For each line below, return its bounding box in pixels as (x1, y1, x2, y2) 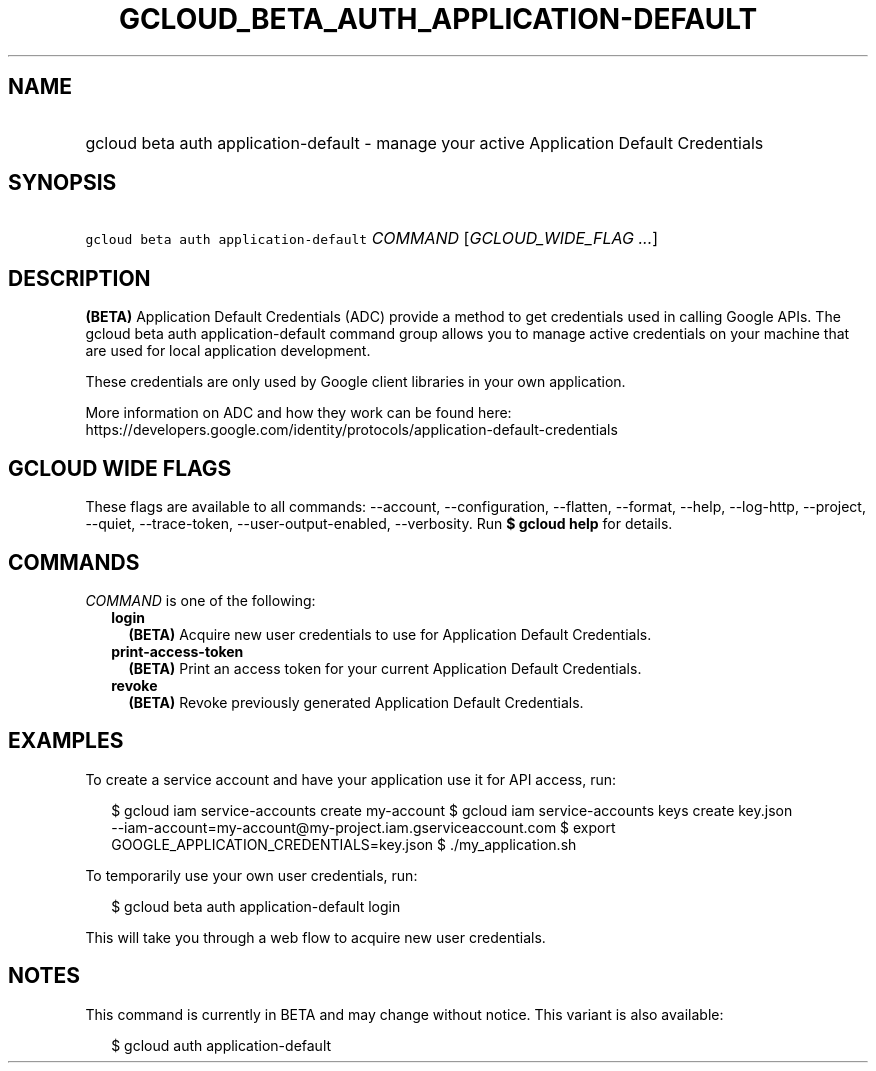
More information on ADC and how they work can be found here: (85, 404, 512, 422)
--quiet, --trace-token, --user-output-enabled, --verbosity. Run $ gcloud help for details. (85, 515, 673, 533)
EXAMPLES (8, 728, 124, 754)
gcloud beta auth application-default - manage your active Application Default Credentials (85, 132, 764, 153)
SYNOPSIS (8, 170, 117, 196)
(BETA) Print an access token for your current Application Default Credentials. (128, 659, 642, 677)
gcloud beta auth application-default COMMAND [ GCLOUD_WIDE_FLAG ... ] (85, 228, 659, 249)
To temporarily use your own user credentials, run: (85, 866, 418, 884)
